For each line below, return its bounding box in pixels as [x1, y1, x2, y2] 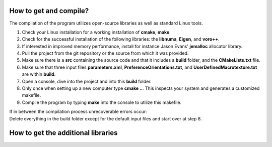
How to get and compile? [9, 7, 89, 15]
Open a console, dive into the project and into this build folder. [22, 78, 152, 84]
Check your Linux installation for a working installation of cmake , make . [22, 29, 171, 35]
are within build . [22, 71, 56, 77]
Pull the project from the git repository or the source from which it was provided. [22, 50, 189, 56]
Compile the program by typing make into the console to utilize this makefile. [22, 99, 181, 105]
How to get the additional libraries [9, 128, 118, 137]
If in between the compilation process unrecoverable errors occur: [9, 108, 147, 115]
